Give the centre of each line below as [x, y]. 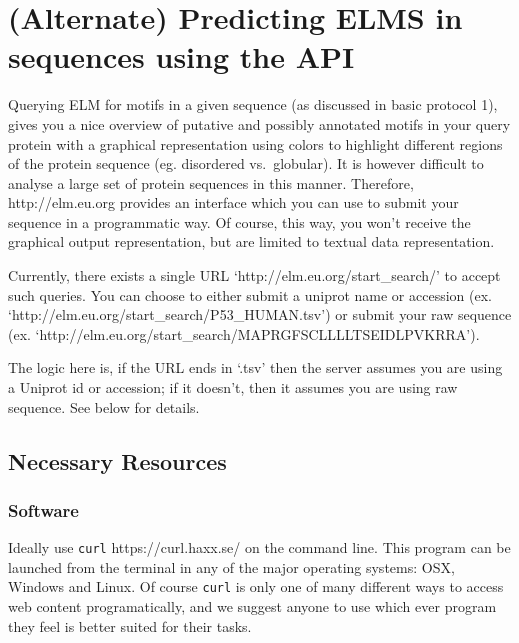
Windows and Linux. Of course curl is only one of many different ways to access [256, 586]
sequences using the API [181, 56]
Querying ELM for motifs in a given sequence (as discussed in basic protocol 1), [253, 104]
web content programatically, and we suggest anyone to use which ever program [252, 606]
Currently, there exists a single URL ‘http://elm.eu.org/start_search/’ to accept [254, 275]
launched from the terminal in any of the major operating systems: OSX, [231, 566]
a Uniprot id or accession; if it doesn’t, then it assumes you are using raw [233, 387]
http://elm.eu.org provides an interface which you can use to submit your [233, 202]
